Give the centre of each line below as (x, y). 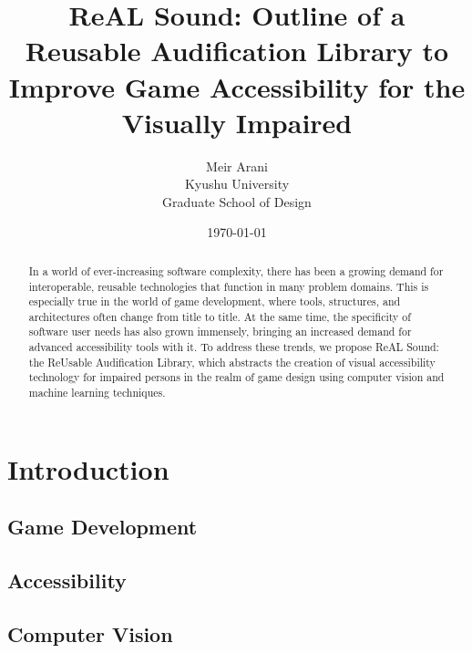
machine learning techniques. (97, 393)
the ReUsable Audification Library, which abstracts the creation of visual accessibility (232, 362)
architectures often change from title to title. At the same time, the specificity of (220, 316)
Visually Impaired (237, 122)
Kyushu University (237, 184)
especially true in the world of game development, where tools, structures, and (215, 301)
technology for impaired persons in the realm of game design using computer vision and (236, 377)
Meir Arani (237, 166)
